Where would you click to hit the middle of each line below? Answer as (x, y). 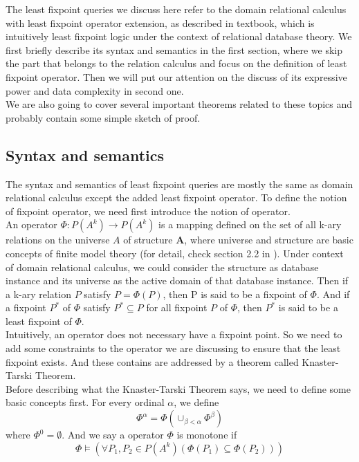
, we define (196, 402)
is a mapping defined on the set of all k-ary (250, 224)
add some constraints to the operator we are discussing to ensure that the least (173, 348)
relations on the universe (58, 240)
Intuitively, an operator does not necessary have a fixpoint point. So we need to (174, 334)
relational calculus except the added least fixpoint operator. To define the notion (176, 197)
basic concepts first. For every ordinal (85, 402)
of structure (148, 240)
